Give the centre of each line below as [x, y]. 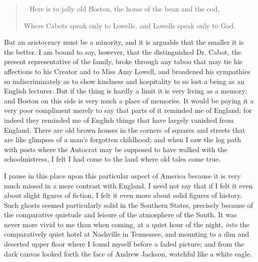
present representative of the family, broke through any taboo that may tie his [123, 61]
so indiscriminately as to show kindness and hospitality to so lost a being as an [124, 81]
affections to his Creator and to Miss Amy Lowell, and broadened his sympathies [127, 71]
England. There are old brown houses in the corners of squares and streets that [125, 130]
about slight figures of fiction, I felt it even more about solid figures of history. [123, 195]
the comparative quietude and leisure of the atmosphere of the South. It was [121, 215]
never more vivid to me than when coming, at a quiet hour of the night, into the [127, 224]
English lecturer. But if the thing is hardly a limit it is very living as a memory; [126, 91]
